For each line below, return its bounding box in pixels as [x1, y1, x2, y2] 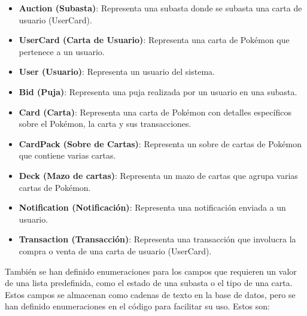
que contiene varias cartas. [19, 149, 116, 162]
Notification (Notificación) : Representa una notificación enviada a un [19, 201, 286, 214]
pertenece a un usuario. [19, 45, 105, 57]
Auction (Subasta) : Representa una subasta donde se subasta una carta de [19, 2, 302, 14]
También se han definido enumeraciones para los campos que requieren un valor [5, 265, 297, 277]
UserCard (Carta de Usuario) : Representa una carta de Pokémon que [19, 34, 290, 46]
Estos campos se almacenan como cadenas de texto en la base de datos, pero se [5, 288, 296, 300]
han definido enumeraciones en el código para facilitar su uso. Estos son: [5, 300, 270, 312]
